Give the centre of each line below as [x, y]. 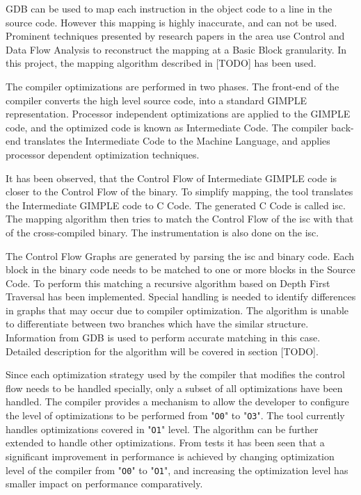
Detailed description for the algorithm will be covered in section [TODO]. [162, 351]
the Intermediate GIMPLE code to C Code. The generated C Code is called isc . [176, 205]
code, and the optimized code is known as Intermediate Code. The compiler [167, 127]
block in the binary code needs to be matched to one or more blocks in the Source [180, 269]
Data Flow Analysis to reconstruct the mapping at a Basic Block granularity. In [176, 49]
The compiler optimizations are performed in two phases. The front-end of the [173, 86]
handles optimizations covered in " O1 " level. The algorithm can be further [162, 429]
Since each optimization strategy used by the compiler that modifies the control [175, 374]
